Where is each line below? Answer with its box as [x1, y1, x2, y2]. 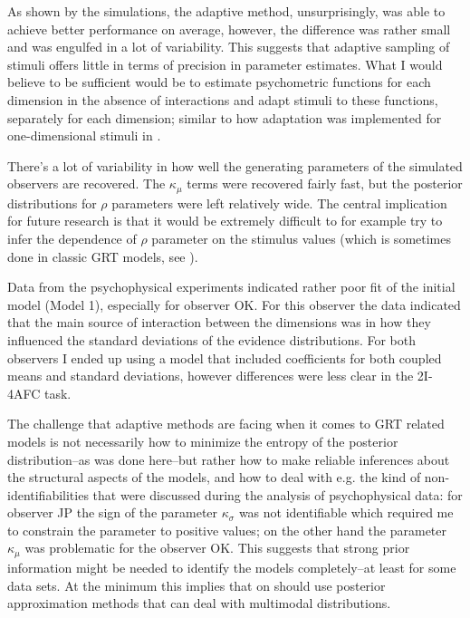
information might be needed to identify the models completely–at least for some [7, 557, 456, 576]
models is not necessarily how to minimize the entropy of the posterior [7, 431, 398, 450]
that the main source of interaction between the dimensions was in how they [7, 313, 431, 332]
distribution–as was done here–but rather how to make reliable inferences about [7, 449, 450, 468]
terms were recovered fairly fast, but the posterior [187, 174, 463, 193]
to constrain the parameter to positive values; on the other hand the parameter [7, 520, 447, 539]
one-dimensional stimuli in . [7, 126, 161, 145]
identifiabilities [7, 485, 89, 504]
